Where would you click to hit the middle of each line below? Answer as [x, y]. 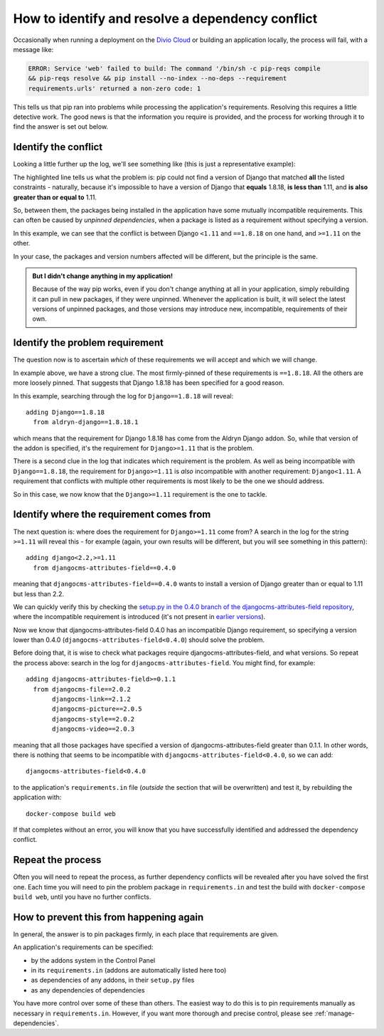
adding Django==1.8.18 [65, 412]
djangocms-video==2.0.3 [94, 729]
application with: [37, 798]
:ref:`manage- [334, 1013]
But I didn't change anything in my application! [103, 276]
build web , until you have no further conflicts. [82, 897]
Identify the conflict [58, 147]
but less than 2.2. [38, 593]
